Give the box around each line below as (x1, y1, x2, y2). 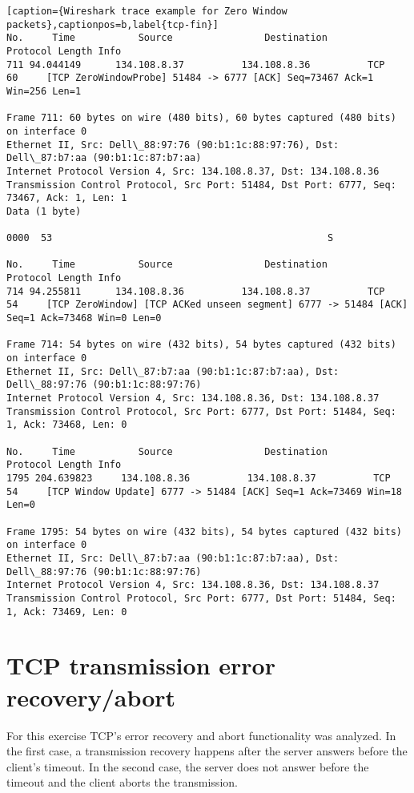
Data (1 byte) (6, 205, 82, 217)
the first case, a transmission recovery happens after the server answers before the (6, 743, 408, 759)
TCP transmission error (6, 649, 275, 682)
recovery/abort (6, 680, 176, 713)
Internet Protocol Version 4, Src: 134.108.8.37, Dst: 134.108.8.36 (6, 165, 380, 177)
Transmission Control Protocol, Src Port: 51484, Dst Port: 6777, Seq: (6, 179, 396, 191)
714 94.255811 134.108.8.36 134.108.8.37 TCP (6, 285, 385, 297)
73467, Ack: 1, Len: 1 (6, 192, 127, 204)
